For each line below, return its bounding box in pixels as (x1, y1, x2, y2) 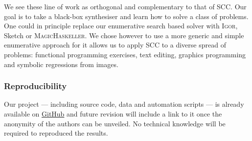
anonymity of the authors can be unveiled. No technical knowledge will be (4, 118, 226, 128)
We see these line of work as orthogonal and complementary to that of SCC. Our (4, 1, 247, 11)
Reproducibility (4, 80, 67, 92)
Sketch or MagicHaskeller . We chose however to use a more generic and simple (4, 30, 244, 40)
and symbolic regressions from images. (4, 59, 118, 69)
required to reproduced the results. (4, 128, 108, 138)
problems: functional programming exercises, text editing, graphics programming (4, 49, 246, 59)
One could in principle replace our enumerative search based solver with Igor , (4, 21, 238, 31)
